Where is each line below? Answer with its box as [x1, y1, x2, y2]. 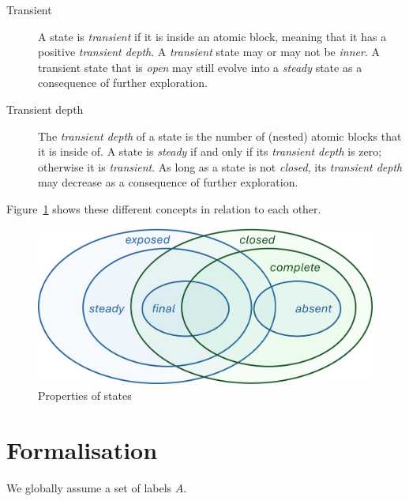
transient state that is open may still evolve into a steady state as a [38, 58, 362, 75]
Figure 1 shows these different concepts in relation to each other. [6, 200, 321, 217]
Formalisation [6, 433, 158, 465]
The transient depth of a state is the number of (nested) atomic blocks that [38, 127, 402, 144]
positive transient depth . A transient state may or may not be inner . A [38, 43, 380, 60]
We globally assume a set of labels [6, 479, 172, 495]
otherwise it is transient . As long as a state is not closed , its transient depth [38, 158, 403, 175]
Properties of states [38, 386, 132, 403]
